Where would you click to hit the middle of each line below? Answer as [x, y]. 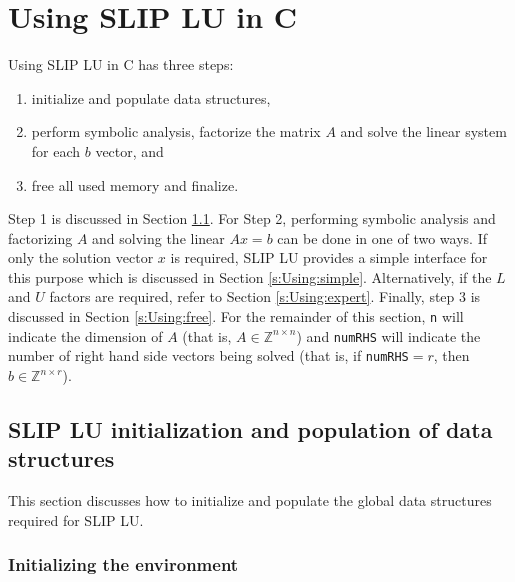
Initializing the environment [123, 564]
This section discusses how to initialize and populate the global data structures [250, 500]
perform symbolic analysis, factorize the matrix [176, 131]
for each [56, 150]
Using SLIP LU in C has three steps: [121, 64]
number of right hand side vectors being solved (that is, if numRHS [208, 355]
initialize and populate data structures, [151, 97]
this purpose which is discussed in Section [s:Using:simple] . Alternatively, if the [250, 276]
